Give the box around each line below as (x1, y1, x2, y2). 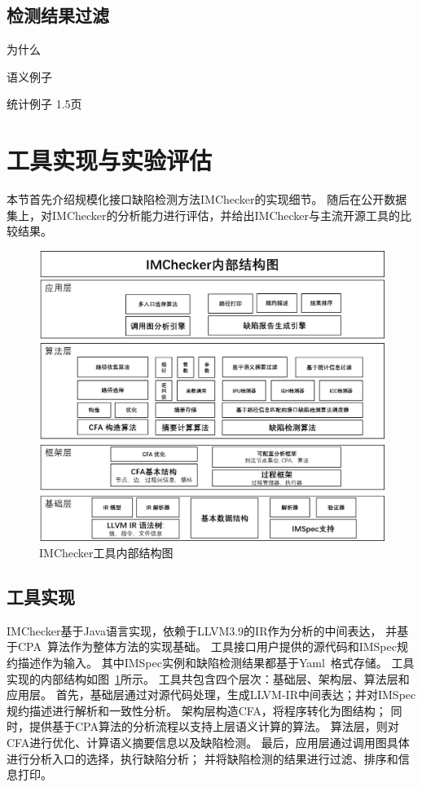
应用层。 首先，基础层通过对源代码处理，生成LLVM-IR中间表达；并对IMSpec (7, 686, 416, 703)
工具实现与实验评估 (7, 143, 213, 177)
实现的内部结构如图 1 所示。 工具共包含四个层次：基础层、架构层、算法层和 (7, 670, 410, 687)
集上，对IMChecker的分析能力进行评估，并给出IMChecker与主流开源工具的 (7, 206, 401, 223)
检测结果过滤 (7, 2, 109, 28)
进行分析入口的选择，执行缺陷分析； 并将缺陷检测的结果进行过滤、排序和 (7, 750, 398, 767)
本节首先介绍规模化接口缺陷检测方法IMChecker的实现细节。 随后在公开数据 (7, 191, 407, 208)
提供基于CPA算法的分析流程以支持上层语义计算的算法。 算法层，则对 (29, 718, 399, 735)
